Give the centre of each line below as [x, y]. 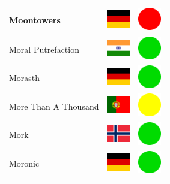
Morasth [25, 78]
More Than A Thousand [54, 106]
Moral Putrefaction [44, 49]
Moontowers [35, 19]
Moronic [24, 163]
